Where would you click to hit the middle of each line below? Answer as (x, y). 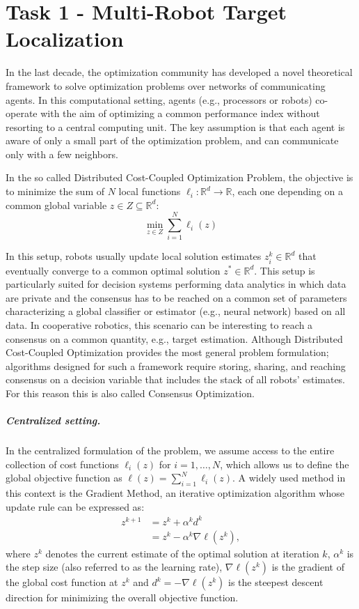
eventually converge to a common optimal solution (113, 270)
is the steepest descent (276, 582)
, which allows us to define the (285, 464)
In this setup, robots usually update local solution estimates (134, 256)
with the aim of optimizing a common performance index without (180, 113)
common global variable (56, 205)
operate (22, 113)
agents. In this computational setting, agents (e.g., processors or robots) (159, 99)
